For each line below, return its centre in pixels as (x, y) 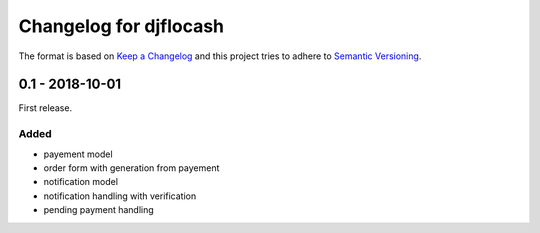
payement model (78, 154)
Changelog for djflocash (121, 26)
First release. (45, 108)
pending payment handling (98, 210)
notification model (81, 182)
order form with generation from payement (131, 167)
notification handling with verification (120, 196)
